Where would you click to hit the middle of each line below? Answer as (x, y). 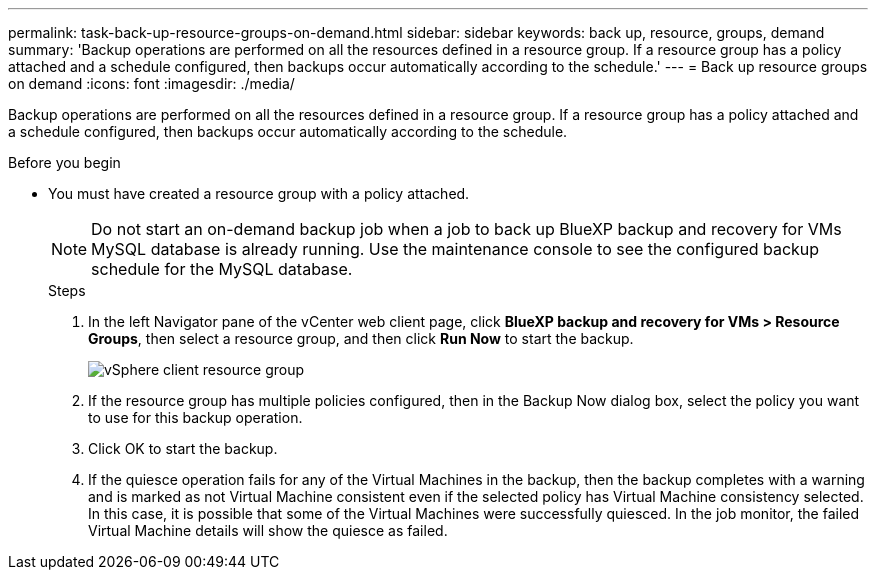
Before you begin (64, 162)
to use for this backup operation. (195, 417)
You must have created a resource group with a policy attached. (259, 193)
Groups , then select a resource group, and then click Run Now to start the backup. (361, 338)
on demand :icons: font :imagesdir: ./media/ (151, 83)
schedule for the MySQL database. (222, 269)
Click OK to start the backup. (183, 448)
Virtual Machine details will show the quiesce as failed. (268, 530)
